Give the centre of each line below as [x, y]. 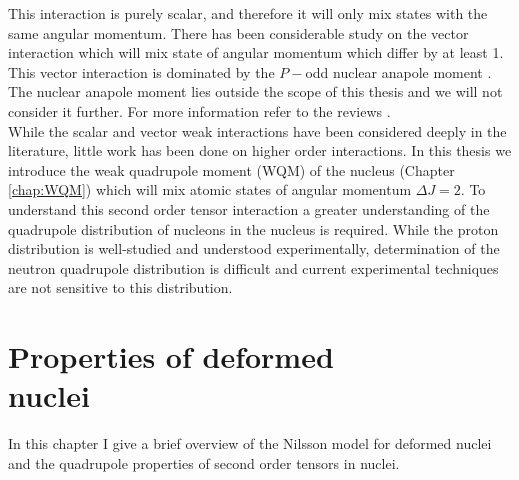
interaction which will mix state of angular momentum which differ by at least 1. [256, 52]
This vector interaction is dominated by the [141, 71]
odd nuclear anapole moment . [398, 71]
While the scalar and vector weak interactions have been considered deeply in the [257, 130]
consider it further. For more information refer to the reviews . [199, 110]
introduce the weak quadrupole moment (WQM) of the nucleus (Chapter [231, 169]
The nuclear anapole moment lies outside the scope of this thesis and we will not [255, 91]
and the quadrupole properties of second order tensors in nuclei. [204, 462]
